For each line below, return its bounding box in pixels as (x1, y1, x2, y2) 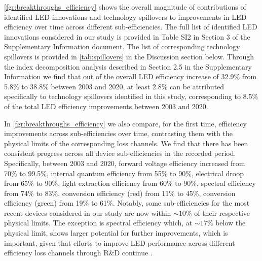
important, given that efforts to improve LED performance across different (4, 237, 235, 248)
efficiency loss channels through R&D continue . (4, 247, 153, 258)
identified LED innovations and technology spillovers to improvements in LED (4, 11, 247, 22)
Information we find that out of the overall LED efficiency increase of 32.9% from (4, 71, 257, 82)
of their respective (194, 207, 250, 218)
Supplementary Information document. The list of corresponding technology (4, 41, 240, 52)
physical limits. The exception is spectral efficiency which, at (4, 217, 193, 228)
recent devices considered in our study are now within (4, 207, 171, 218)
